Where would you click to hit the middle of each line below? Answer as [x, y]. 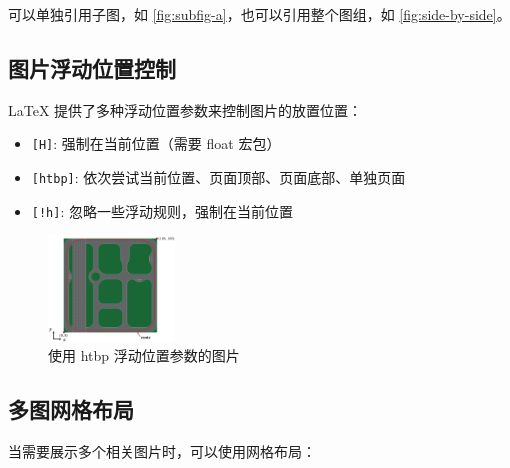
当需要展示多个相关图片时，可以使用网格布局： [162, 451]
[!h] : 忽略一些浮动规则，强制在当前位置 [162, 210]
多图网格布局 [71, 409]
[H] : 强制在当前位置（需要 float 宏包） [156, 143]
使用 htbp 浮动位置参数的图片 [144, 355]
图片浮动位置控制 [92, 67]
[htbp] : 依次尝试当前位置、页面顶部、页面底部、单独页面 [218, 177]
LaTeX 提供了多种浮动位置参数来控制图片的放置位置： [185, 109]
